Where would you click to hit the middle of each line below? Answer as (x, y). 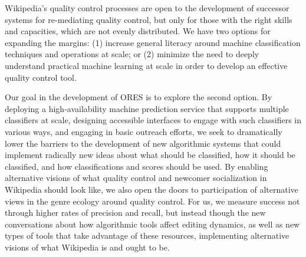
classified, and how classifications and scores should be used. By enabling (136, 166)
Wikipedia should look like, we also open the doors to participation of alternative (152, 189)
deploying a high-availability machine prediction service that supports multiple (147, 108)
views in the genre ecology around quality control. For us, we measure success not (152, 201)
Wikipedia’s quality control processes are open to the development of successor (147, 8)
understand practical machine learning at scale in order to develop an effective (146, 65)
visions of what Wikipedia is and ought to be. (87, 247)
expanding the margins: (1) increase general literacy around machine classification (153, 42)
